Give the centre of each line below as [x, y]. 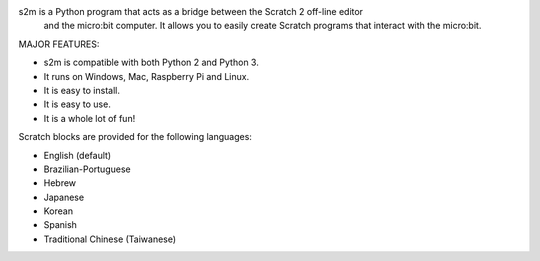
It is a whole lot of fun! [89, 118]
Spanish [60, 225]
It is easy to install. [81, 90]
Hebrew [60, 183]
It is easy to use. [77, 104]
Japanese [64, 197]
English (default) [77, 155]
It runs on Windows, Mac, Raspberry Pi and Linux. [146, 76]
